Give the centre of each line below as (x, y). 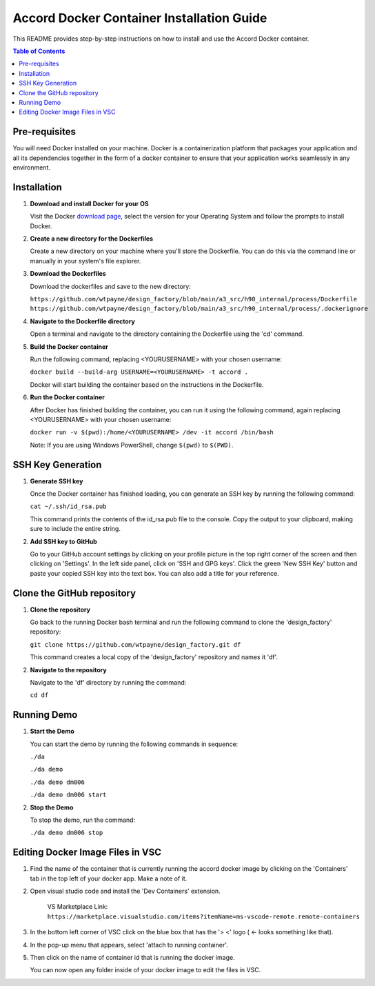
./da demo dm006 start (68, 795)
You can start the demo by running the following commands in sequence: (134, 744)
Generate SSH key (57, 481)
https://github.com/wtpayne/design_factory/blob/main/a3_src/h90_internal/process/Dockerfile (194, 299)
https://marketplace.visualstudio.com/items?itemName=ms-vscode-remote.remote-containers (203, 916)
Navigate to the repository (68, 670)
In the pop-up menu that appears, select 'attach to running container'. (129, 945)
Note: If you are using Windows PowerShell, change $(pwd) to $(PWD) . (132, 445)
